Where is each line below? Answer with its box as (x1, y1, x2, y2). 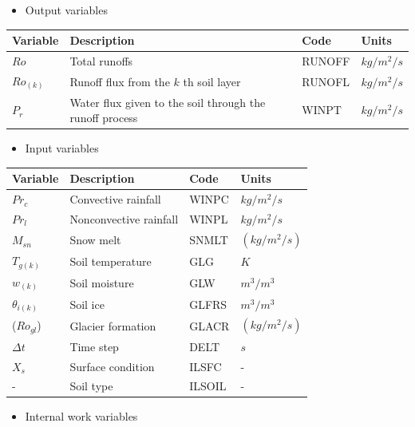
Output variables (25, 2, 108, 18)
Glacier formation (69, 317, 156, 334)
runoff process (69, 109, 138, 126)
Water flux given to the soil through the (69, 93, 266, 110)
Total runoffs (69, 52, 133, 69)
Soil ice (69, 295, 105, 312)
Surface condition (69, 358, 155, 374)
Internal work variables (25, 408, 138, 425)
